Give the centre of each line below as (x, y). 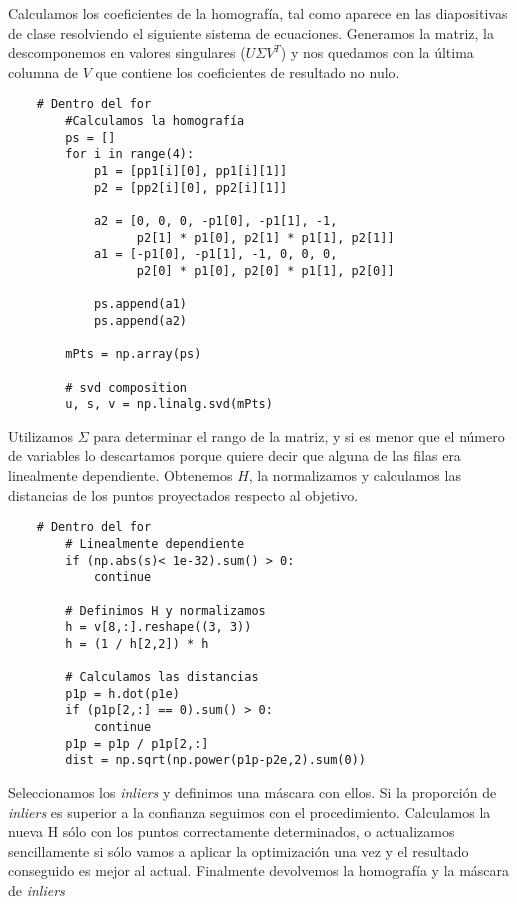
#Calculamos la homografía (155, 121)
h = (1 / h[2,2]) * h (137, 643)
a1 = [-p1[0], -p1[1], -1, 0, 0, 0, (215, 254)
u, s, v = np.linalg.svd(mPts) (169, 404)
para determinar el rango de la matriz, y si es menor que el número (299, 435)
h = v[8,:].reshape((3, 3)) (158, 627)
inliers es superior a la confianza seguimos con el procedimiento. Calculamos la (249, 811)
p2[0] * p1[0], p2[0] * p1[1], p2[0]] (265, 270)
